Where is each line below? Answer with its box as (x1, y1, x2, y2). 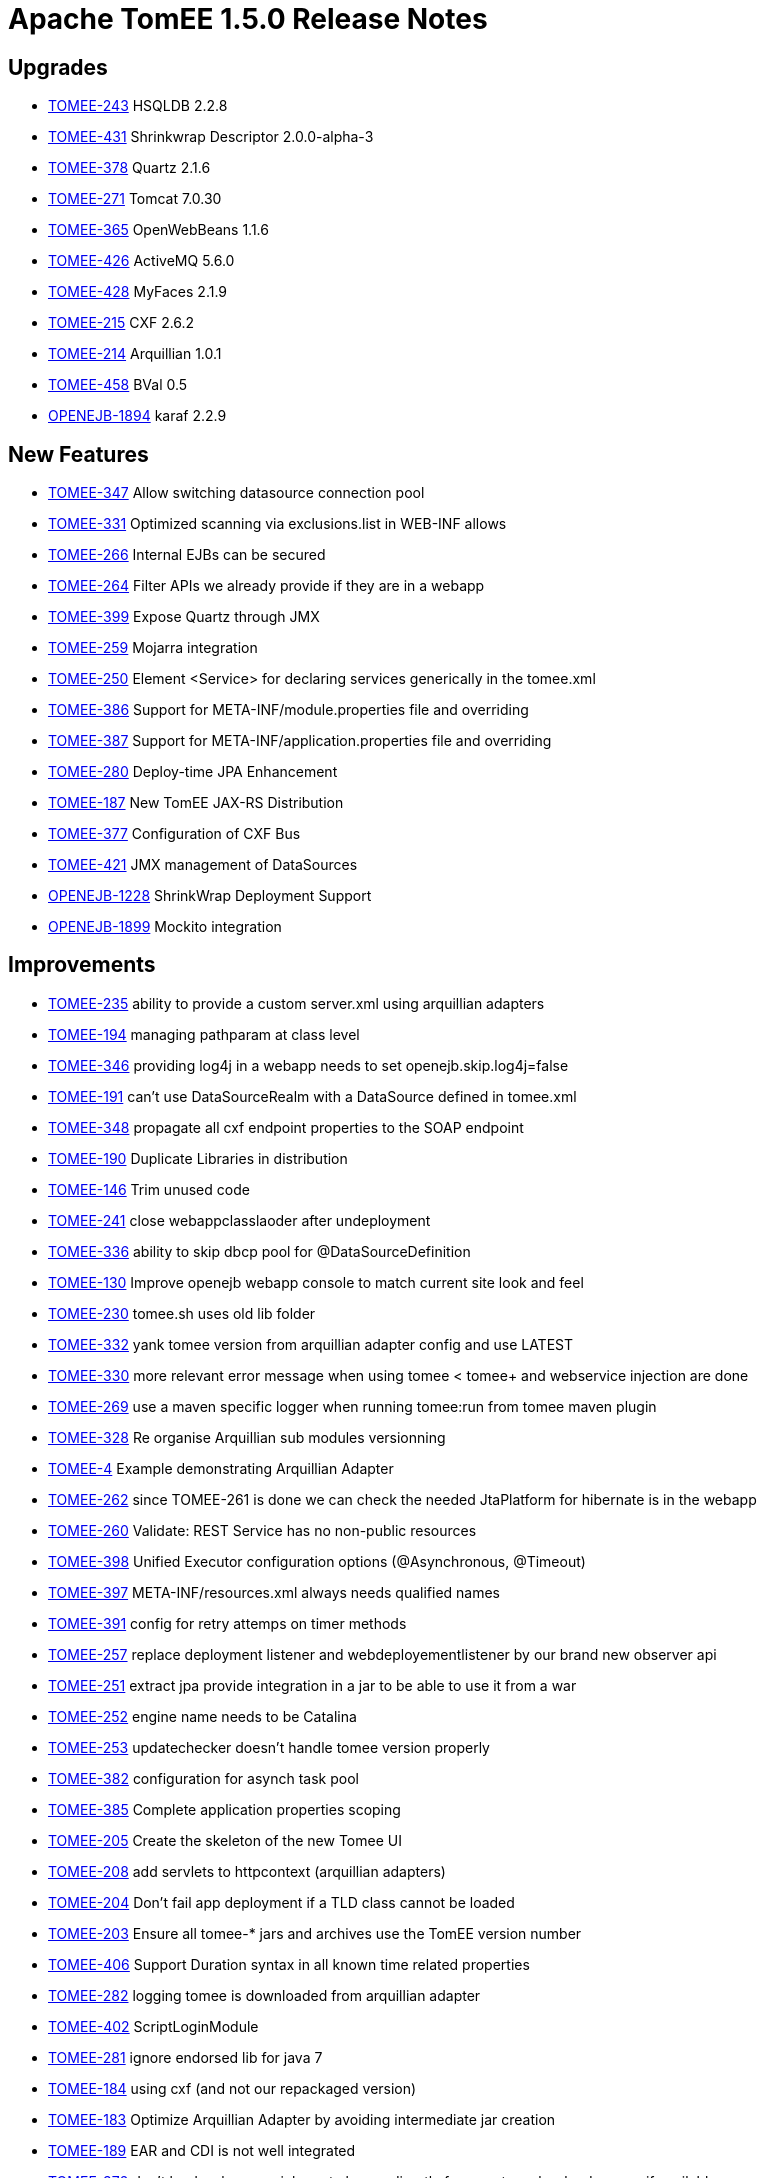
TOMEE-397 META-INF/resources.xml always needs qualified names (48, 1583, 501, 1601)
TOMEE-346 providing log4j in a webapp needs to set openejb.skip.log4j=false (48, 1056, 569, 1074)
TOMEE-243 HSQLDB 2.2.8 (48, 97, 228, 115)
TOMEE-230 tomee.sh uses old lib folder (48, 1304, 316, 1322)
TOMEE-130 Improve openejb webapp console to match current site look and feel (48, 1273, 584, 1291)
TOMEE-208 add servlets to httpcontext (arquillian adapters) (48, 1862, 446, 1880)
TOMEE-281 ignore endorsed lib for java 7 (48, 2048, 323, 2066)
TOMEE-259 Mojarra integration (48, 639, 258, 657)
